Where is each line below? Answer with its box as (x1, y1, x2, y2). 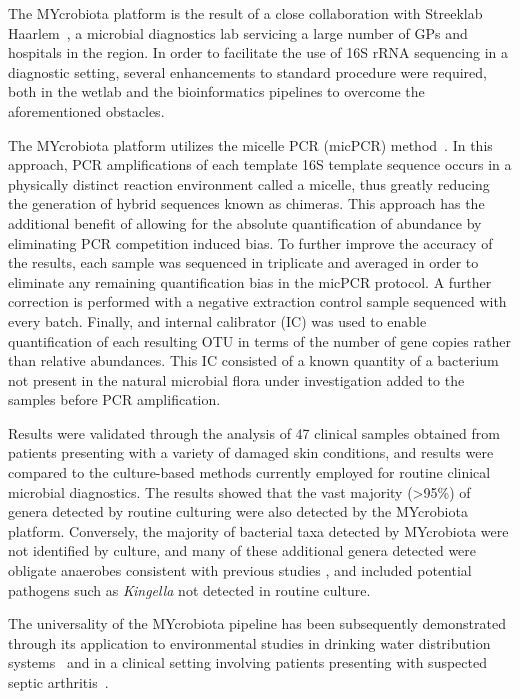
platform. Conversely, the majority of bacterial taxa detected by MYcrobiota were (8, 520, 509, 541)
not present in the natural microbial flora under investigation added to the (8, 369, 465, 390)
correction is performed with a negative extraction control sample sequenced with (8, 291, 507, 312)
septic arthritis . (8, 672, 109, 692)
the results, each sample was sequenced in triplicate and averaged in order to (8, 252, 479, 273)
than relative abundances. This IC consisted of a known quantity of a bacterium (8, 350, 499, 371)
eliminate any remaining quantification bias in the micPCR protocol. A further (8, 271, 492, 292)
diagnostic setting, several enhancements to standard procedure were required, (8, 61, 487, 82)
